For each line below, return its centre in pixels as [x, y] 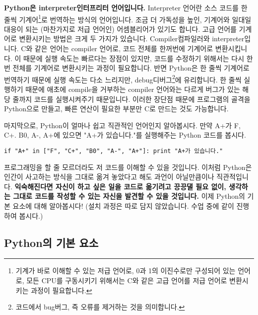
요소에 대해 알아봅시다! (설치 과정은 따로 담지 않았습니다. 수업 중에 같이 [123, 206]
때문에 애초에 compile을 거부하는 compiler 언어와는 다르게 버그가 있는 [133, 89]
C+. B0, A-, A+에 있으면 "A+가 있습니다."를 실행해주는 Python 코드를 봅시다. [125, 135]
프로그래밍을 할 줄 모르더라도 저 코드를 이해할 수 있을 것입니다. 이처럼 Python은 [128, 167]
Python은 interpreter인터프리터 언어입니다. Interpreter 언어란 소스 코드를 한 [126, 7]
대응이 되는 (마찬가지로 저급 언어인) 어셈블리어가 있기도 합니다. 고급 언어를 [120, 29]
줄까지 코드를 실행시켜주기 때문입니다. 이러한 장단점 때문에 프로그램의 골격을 [131, 99]
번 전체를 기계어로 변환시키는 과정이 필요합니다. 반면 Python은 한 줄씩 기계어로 [127, 68]
